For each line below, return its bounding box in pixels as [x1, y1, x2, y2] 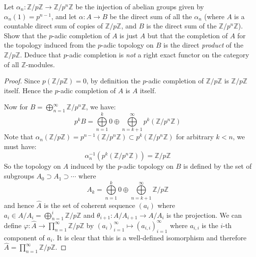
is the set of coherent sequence [44, 200, 135, 210]
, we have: [85, 102, 116, 112]
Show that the [4, 30, 47, 40]
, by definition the [86, 76, 141, 86]
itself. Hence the [4, 85, 53, 95]
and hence [4, 200, 34, 210]
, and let [51, 11, 77, 21]
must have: [4, 141, 37, 151]
